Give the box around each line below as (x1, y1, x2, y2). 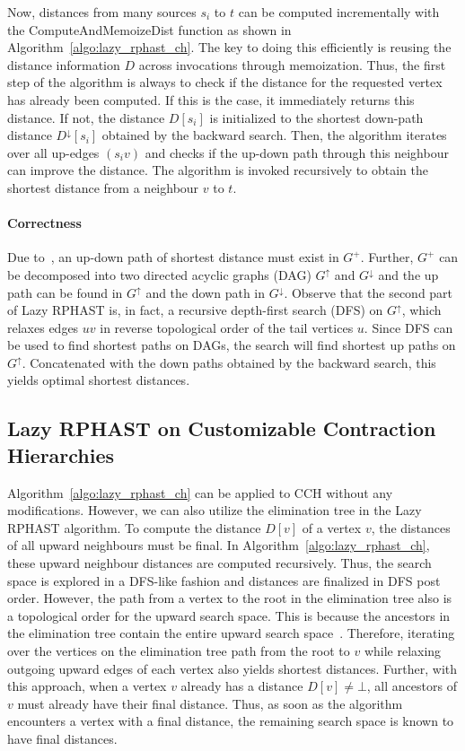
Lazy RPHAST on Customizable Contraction (7, 415, 436, 442)
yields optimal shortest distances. (7, 371, 190, 389)
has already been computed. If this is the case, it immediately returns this (7, 90, 415, 109)
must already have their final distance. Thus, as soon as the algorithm (17, 694, 403, 712)
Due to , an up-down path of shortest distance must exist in (7, 248, 339, 266)
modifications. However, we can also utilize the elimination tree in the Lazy (7, 501, 422, 520)
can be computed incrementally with (238, 3, 440, 21)
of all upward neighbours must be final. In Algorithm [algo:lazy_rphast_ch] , (7, 536, 430, 555)
